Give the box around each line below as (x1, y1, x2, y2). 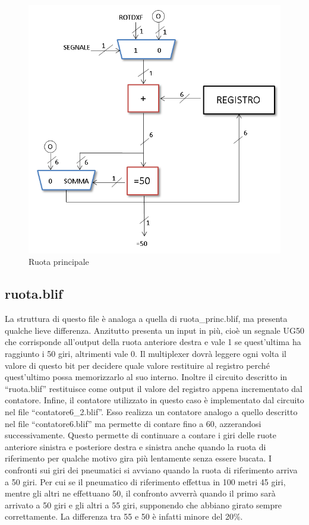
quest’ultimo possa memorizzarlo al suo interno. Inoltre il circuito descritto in (5, 371, 288, 383)
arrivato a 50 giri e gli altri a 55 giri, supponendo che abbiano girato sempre (5, 498, 282, 511)
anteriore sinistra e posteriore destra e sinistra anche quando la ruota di (5, 440, 266, 453)
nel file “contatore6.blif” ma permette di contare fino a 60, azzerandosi (5, 417, 261, 429)
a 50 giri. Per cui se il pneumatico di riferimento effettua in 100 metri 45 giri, (5, 475, 286, 488)
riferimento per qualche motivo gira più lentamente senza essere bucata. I (5, 452, 272, 464)
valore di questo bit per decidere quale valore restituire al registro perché (5, 359, 270, 371)
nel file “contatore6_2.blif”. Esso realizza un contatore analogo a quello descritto (5, 405, 298, 418)
